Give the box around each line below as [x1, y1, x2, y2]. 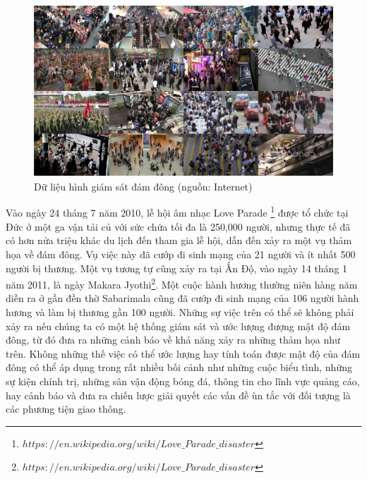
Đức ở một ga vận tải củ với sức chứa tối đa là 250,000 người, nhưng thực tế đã [6, 219, 351, 234]
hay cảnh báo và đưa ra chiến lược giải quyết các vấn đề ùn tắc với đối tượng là [6, 387, 351, 402]
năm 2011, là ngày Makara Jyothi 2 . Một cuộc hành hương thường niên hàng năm [6, 275, 358, 291]
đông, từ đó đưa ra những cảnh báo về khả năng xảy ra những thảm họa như [6, 332, 340, 347]
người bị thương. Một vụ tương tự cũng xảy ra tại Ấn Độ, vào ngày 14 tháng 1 [6, 260, 348, 275]
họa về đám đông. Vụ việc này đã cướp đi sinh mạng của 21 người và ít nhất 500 [6, 246, 356, 261]
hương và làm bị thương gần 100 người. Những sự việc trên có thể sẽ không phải [6, 304, 354, 319]
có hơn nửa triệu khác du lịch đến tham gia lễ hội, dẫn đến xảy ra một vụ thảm [6, 233, 352, 248]
